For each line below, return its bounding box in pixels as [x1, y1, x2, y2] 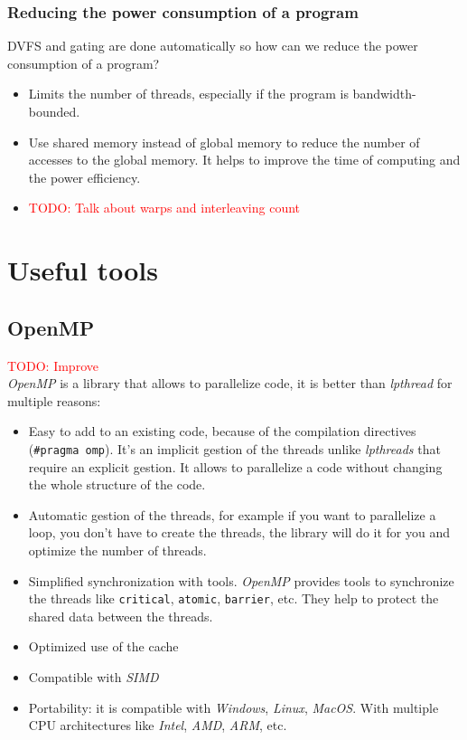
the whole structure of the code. [28, 475, 206, 494]
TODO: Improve [7, 356, 98, 375]
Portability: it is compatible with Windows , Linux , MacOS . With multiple [28, 697, 439, 716]
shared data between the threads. [28, 606, 213, 625]
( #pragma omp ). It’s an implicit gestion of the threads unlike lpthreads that [28, 439, 441, 458]
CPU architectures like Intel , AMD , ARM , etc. [28, 716, 287, 735]
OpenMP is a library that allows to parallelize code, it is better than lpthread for [7, 374, 453, 393]
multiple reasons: [7, 391, 101, 410]
